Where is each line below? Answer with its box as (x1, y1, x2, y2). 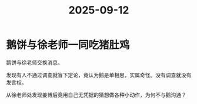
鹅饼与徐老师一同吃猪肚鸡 (6, 39, 131, 52)
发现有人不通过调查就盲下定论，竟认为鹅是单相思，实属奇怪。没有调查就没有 (6, 71, 192, 78)
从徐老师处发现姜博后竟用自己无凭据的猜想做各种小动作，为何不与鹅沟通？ (6, 91, 186, 98)
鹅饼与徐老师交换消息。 (6, 59, 63, 66)
